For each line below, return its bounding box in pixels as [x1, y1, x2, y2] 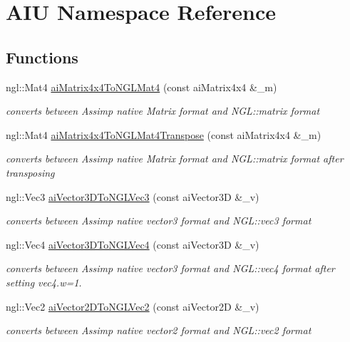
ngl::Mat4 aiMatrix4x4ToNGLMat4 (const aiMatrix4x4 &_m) [6, 79, 277, 94]
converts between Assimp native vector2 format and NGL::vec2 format [6, 323, 312, 338]
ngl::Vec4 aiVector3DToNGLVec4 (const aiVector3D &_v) [6, 237, 259, 252]
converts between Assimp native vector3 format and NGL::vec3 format [6, 213, 312, 228]
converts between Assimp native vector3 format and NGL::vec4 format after [6, 261, 335, 276]
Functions [6, 46, 78, 68]
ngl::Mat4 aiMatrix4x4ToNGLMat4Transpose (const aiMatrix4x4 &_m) [6, 127, 321, 142]
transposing [6, 165, 55, 180]
